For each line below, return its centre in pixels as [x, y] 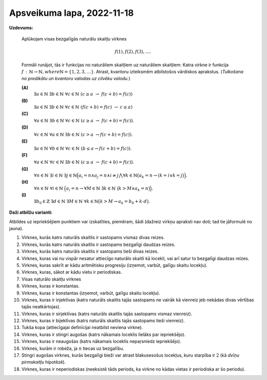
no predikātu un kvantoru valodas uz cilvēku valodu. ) [76, 79]
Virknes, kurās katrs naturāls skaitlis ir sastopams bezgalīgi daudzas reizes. [98, 244]
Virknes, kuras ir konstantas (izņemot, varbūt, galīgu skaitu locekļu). [91, 293]
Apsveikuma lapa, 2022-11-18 [71, 13]
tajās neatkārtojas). [41, 307]
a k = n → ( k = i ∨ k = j [161, 176]
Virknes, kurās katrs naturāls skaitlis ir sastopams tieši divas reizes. [90, 251]
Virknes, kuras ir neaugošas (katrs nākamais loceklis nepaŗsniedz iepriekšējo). [101, 341]
